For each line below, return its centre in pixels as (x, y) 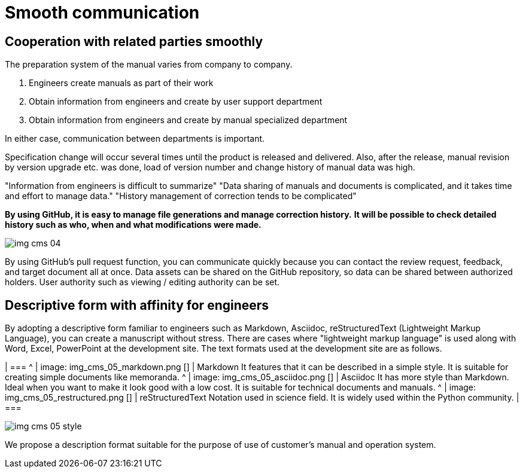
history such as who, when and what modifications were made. (133, 225)
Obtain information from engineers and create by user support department (176, 102)
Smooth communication (102, 13)
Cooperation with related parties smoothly (134, 41)
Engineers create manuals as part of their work (121, 83)
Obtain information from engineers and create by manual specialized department (188, 120)
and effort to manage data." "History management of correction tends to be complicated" (181, 196)
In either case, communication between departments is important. (135, 139)
